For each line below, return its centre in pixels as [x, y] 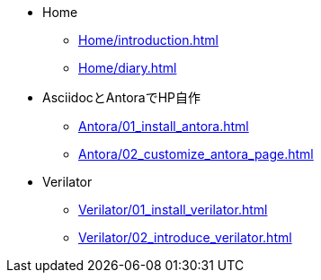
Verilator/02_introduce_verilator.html [185, 237]
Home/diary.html [128, 68]
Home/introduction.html [148, 40]
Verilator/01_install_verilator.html [173, 210]
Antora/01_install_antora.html [164, 126]
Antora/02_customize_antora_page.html [196, 154]
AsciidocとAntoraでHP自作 [122, 97]
